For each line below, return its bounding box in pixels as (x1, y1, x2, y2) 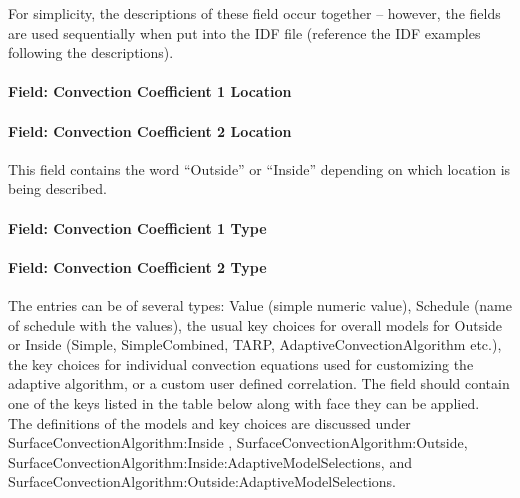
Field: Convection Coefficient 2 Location (8, 120, 292, 141)
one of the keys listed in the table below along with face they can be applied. (8, 392, 480, 413)
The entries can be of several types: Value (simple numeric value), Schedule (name (8, 294, 512, 315)
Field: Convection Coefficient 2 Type (8, 256, 267, 277)
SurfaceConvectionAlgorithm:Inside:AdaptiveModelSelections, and (8, 451, 412, 472)
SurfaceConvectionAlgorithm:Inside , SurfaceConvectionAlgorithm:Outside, (8, 432, 468, 453)
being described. (8, 178, 107, 199)
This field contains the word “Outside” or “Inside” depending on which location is (8, 158, 511, 179)
